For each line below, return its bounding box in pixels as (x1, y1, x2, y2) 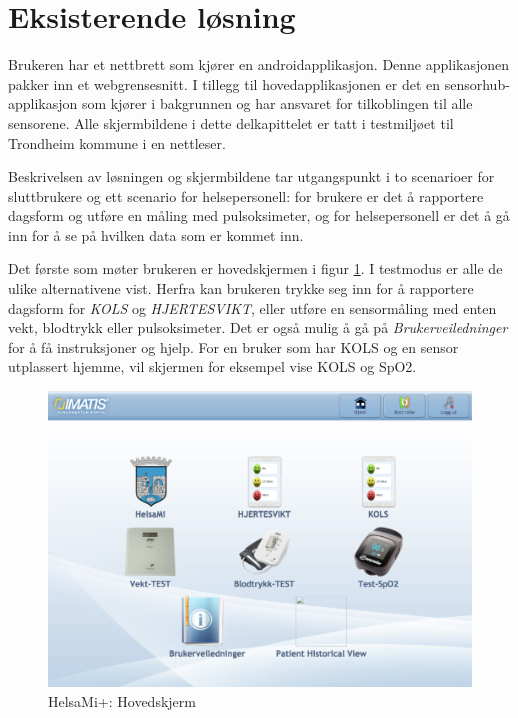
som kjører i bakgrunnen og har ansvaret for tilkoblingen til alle (81, 93, 473, 114)
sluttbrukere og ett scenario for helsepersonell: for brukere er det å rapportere (8, 185, 484, 206)
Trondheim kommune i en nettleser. (8, 132, 226, 153)
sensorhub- (444, 73, 510, 94)
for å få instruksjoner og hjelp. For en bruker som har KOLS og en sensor (8, 336, 459, 357)
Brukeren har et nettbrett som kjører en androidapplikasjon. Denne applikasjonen (8, 54, 510, 75)
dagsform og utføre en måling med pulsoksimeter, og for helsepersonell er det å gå (8, 205, 510, 226)
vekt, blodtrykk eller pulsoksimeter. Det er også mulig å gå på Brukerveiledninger (8, 317, 508, 338)
